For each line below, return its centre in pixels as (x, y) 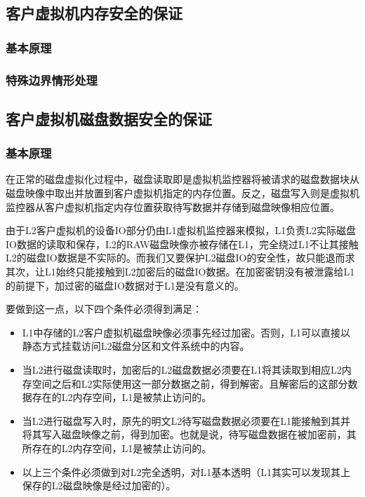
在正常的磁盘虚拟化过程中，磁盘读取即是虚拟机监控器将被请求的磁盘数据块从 (182, 179)
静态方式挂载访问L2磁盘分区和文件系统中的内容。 (136, 346)
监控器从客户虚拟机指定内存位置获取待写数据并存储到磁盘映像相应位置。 (173, 206)
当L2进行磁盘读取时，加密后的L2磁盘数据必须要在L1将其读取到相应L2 (182, 369)
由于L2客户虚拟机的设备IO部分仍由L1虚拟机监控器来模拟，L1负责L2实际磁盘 (181, 230)
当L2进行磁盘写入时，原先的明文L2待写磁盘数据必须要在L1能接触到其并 (186, 420)
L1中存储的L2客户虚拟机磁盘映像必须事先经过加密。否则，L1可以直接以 (186, 332)
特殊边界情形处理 (52, 80)
